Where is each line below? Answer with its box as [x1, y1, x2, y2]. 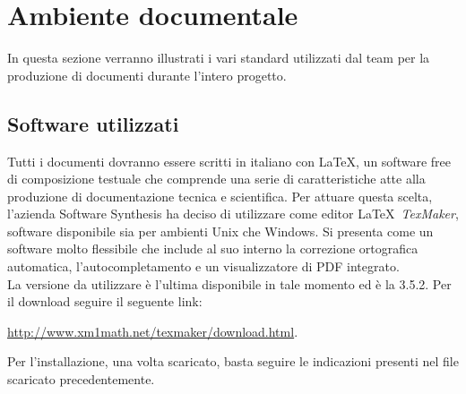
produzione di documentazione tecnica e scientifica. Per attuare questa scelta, [7, 186, 433, 205]
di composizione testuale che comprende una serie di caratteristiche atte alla [7, 169, 426, 188]
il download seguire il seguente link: [7, 292, 203, 311]
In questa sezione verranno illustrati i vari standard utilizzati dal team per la [7, 48, 430, 67]
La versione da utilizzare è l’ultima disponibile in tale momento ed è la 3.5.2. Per [7, 274, 452, 293]
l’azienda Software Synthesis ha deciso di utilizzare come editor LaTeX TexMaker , [7, 204, 459, 223]
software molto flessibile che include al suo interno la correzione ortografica [7, 239, 419, 258]
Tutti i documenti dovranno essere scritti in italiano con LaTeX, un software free [7, 151, 451, 170]
